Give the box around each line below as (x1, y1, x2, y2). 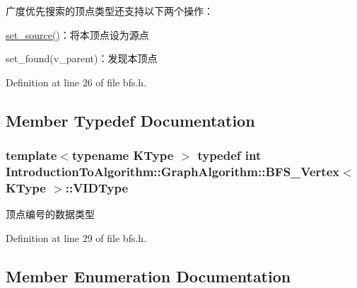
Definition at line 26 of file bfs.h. (6, 74, 147, 89)
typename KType (71, 146, 174, 164)
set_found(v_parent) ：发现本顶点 (6, 51, 158, 66)
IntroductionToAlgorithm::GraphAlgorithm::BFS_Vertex (6, 163, 340, 180)
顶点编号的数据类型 (6, 207, 95, 221)
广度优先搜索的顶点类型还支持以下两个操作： (6, 4, 213, 18)
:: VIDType (65, 178, 129, 196)
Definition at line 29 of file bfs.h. (6, 230, 147, 245)
